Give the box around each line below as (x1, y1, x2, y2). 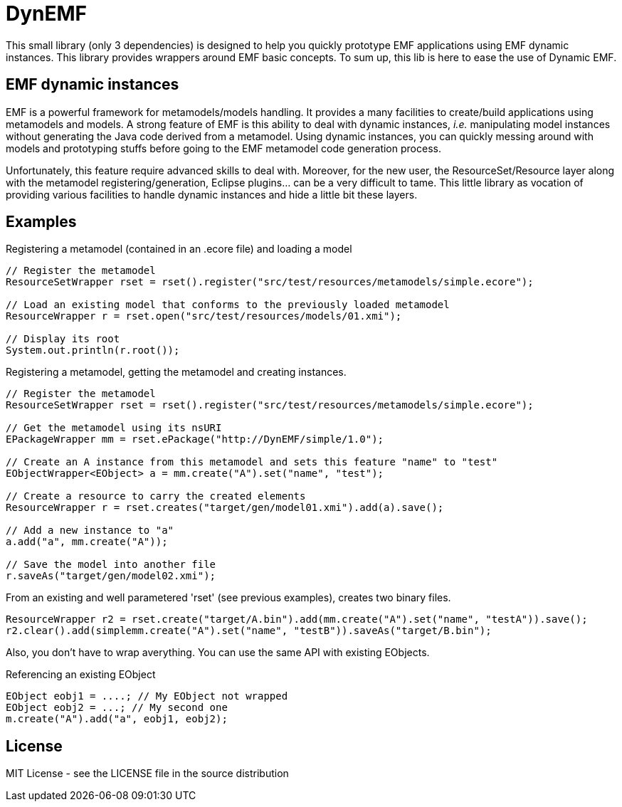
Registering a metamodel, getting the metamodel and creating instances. (6, 366, 347, 379)
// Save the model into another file (6, 559, 216, 571)
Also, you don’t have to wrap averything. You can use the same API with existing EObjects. (6, 646, 430, 659)
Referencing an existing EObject (6, 668, 156, 681)
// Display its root (6, 333, 120, 345)
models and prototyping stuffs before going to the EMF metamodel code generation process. (6, 142, 441, 154)
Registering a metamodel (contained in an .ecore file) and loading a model (6, 243, 352, 255)
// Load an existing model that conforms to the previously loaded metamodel (6, 299, 450, 311)
